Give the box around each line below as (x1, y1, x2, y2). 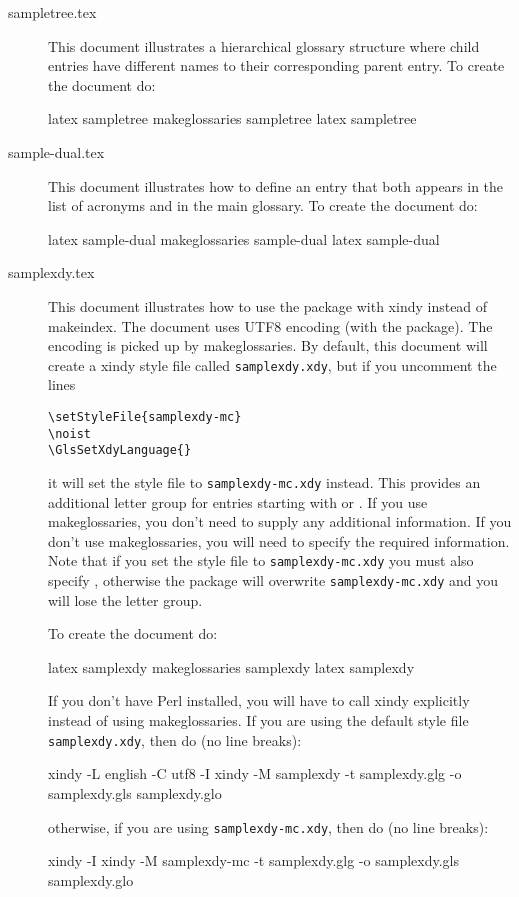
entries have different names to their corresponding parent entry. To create (48, 55, 505, 76)
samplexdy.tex (8, 262, 95, 283)
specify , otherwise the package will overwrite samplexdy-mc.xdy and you (48, 570, 499, 591)
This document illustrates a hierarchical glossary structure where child (48, 35, 480, 56)
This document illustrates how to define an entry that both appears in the (48, 175, 504, 196)
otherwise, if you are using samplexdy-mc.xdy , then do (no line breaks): (48, 816, 489, 837)
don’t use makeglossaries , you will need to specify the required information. (48, 530, 510, 551)
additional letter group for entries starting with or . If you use (48, 491, 428, 512)
